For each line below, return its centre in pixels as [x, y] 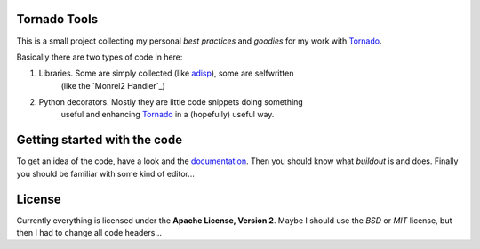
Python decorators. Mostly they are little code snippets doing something [171, 102]
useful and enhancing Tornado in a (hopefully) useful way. [168, 115]
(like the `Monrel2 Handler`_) [113, 85]
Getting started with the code [99, 140]
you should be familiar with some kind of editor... [106, 173]
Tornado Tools [57, 19]
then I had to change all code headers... [89, 233]
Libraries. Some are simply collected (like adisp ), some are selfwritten [166, 73]
